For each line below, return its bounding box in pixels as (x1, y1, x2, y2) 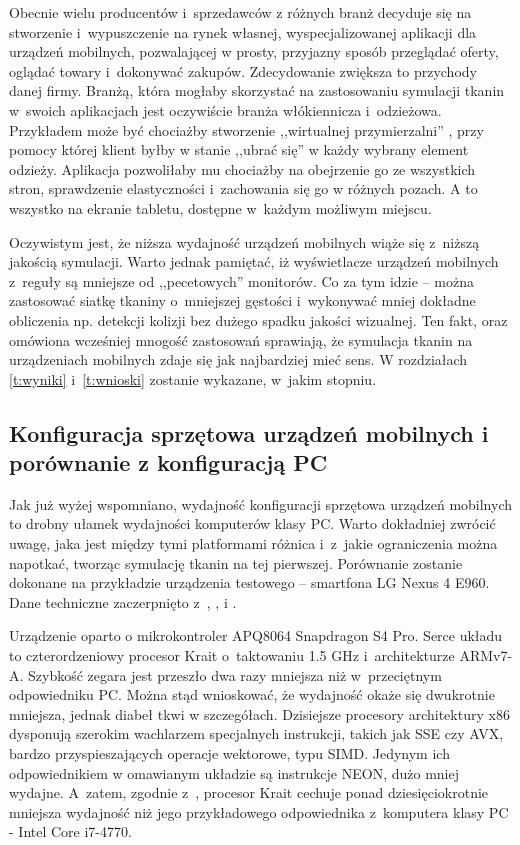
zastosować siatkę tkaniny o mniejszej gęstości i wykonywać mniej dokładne (9, 290, 476, 311)
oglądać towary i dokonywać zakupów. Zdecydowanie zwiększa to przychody (9, 60, 477, 81)
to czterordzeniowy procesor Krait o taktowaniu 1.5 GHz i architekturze (9, 645, 455, 666)
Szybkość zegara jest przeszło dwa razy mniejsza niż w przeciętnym (28, 664, 442, 685)
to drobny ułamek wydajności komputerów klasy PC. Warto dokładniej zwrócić (9, 513, 496, 534)
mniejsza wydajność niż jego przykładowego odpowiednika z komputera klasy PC (9, 801, 509, 822)
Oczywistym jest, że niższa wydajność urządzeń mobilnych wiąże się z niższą (9, 231, 480, 252)
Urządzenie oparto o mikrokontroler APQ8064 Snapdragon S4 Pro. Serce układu (9, 625, 503, 646)
